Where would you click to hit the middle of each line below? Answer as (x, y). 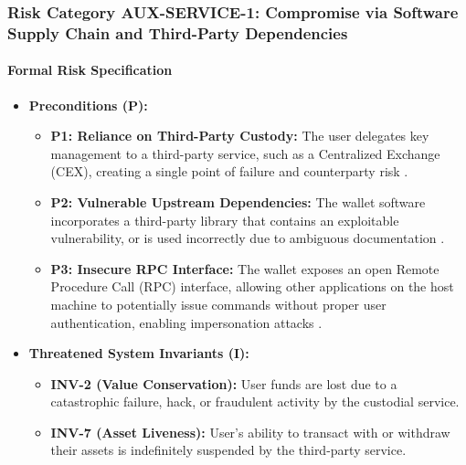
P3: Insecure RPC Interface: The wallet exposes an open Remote (245, 268)
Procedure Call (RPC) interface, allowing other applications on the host (252, 286)
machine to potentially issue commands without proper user (218, 304)
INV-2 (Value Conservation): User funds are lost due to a (224, 383)
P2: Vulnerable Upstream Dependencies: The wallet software (238, 201)
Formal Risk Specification (90, 70)
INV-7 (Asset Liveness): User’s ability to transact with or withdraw (250, 432)
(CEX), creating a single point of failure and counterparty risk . (229, 171)
